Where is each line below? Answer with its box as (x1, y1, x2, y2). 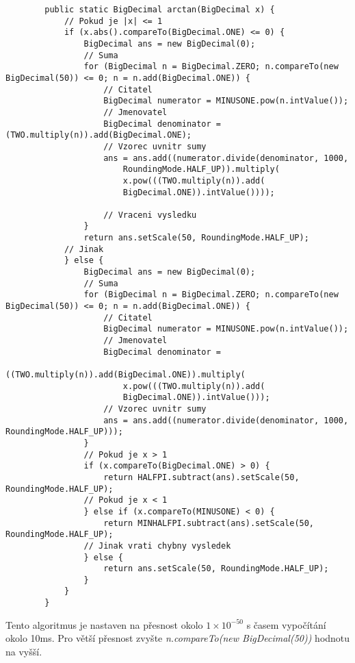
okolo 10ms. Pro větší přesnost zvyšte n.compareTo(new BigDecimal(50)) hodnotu (5, 631, 350, 645)
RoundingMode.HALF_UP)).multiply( (122, 164, 280, 175)
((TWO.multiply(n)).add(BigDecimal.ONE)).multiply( (5, 370, 246, 379)
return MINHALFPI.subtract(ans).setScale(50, (103, 518, 315, 528)
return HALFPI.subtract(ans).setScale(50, (103, 472, 300, 482)
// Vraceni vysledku (103, 210, 197, 220)
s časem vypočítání (246, 617, 326, 631)
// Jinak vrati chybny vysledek (83, 540, 231, 551)
